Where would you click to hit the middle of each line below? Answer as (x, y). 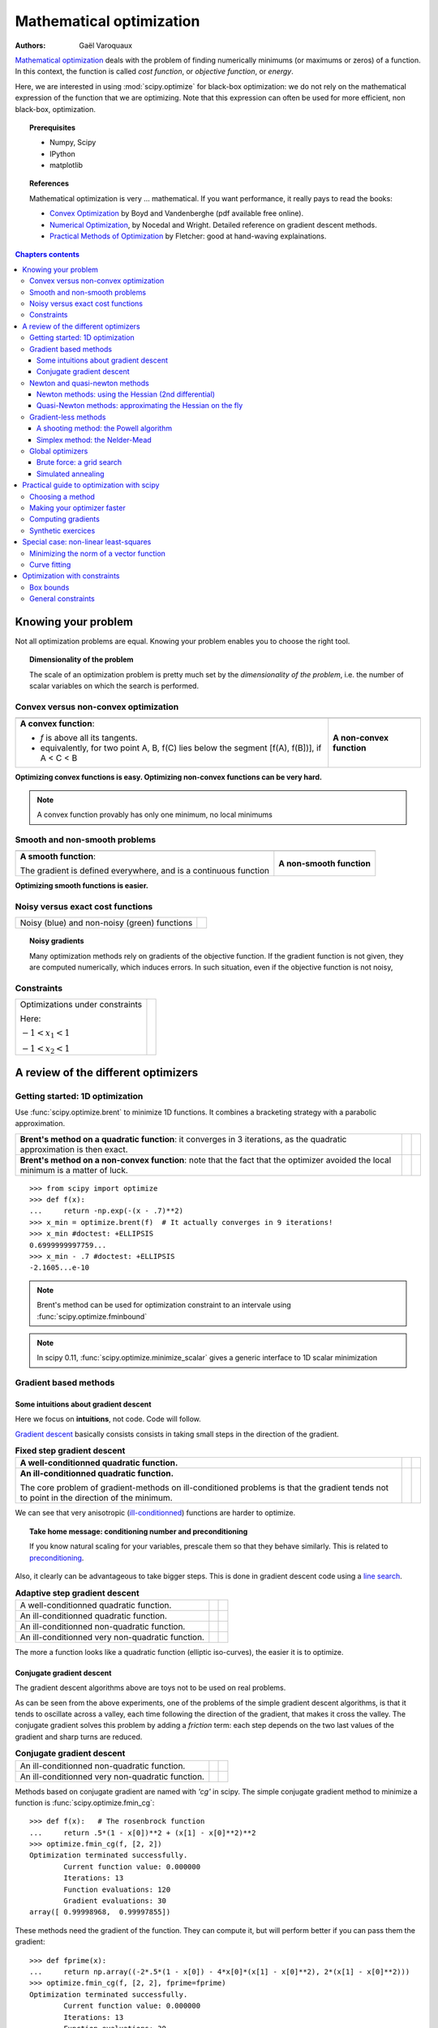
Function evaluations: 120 (117, 1889)
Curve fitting (50, 565)
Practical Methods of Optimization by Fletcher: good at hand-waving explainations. (188, 236)
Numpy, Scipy (73, 143)
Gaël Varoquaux (106, 45)
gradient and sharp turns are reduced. (79, 1737)
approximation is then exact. (74, 1149)
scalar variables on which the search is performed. (114, 686)
